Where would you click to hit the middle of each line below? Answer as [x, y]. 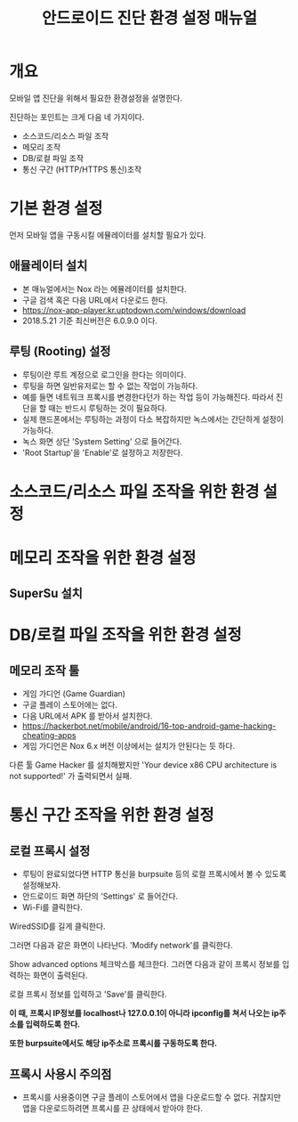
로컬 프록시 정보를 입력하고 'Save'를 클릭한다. [88, 995]
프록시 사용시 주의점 [60, 1074]
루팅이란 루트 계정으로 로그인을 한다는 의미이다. [104, 374]
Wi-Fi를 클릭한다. [52, 907]
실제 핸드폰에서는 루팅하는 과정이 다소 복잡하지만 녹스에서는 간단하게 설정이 [153, 419]
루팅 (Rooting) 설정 [60, 351]
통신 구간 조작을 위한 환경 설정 [112, 815]
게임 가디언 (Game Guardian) [74, 694]
